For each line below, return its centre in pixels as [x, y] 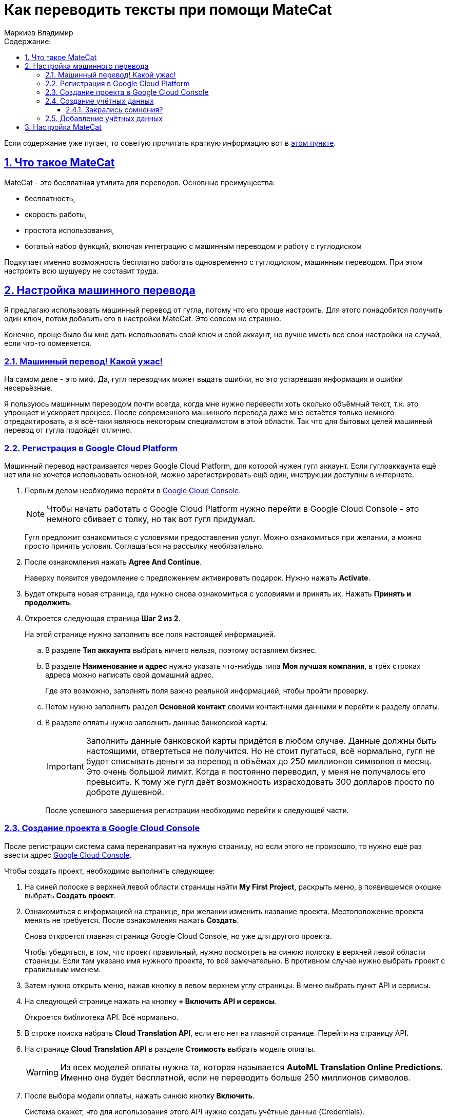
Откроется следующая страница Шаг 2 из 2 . [103, 618]
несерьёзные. [28, 388]
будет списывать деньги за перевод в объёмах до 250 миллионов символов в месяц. [259, 761]
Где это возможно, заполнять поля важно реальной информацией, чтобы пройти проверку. [207, 690]
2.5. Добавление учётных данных [104, 118]
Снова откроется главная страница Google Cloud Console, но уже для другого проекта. [178, 936]
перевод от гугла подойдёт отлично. [68, 430]
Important [65, 766]
